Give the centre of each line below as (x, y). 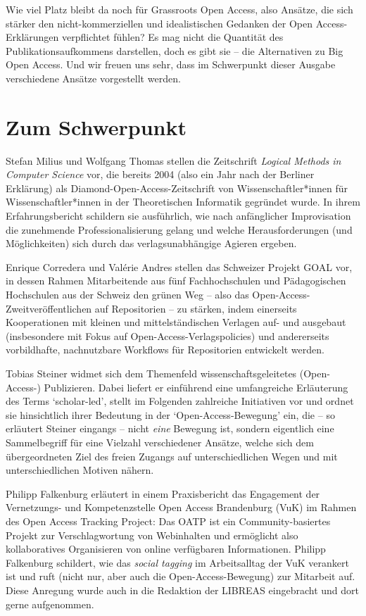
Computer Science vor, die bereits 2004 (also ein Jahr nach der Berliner (160, 174)
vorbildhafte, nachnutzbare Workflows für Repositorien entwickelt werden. (165, 350)
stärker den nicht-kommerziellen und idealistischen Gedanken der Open (159, 23)
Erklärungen (32, 37)
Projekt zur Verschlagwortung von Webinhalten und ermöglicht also (152, 535)
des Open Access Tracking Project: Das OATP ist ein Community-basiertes (168, 521)
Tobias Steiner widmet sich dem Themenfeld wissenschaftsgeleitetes (151, 373)
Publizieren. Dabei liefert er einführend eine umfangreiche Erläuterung (196, 387)
